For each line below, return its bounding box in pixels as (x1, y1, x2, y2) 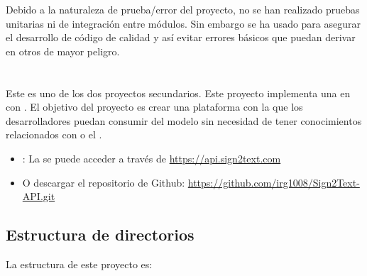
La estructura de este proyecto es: (6, 256, 153, 271)
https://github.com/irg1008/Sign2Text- (187, 175, 360, 189)
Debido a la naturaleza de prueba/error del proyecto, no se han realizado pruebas (6, 2, 360, 16)
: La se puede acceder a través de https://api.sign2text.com (22, 150, 281, 165)
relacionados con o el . (6, 127, 102, 142)
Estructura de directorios (6, 223, 195, 245)
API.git (22, 189, 55, 204)
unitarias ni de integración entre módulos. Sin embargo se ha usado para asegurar (6, 16, 361, 31)
